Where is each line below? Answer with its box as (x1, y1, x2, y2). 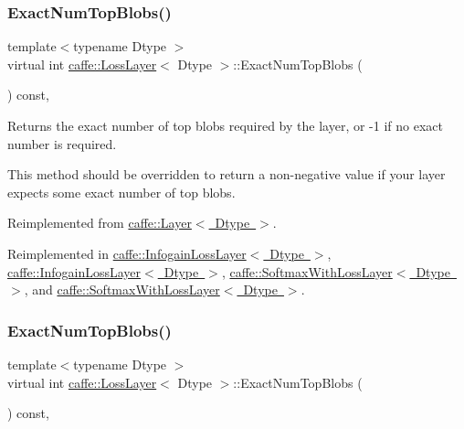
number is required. (7, 134, 117, 153)
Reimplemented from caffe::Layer (7, 213, 192, 232)
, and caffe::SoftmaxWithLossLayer (24, 280, 220, 299)
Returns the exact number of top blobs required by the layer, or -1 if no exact (7, 116, 443, 134)
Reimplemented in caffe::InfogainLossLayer (7, 243, 247, 263)
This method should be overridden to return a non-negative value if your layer (7, 165, 446, 184)
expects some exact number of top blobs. (7, 182, 236, 201)
